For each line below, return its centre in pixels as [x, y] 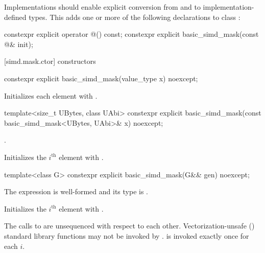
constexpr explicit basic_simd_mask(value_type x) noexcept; [101, 78]
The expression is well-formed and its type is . [76, 191]
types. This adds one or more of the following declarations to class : [135, 17]
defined [15, 17]
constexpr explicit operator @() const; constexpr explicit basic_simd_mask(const [131, 34]
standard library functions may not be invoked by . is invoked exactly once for [127, 235]
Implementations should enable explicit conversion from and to [102, 7]
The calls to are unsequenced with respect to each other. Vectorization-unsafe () [129, 226]
